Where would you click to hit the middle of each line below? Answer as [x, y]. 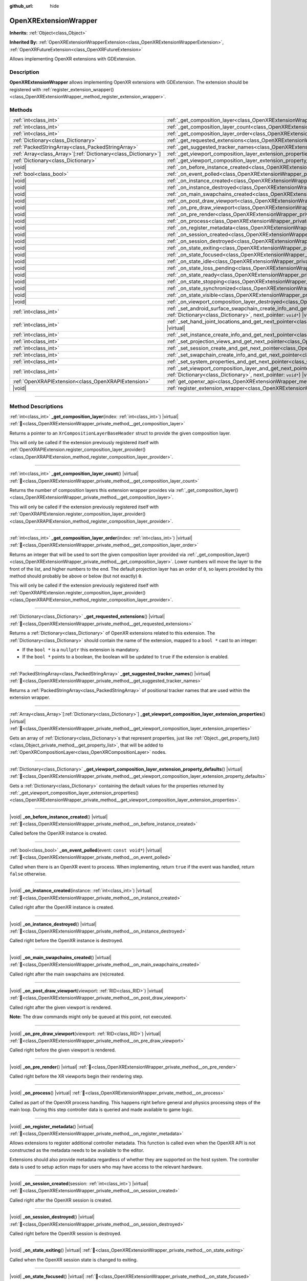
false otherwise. [28, 874]
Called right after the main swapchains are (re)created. [67, 974]
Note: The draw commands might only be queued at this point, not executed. [91, 1017]
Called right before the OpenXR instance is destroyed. [66, 941]
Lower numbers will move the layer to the [218, 562]
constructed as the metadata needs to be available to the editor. [77, 1150]
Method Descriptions [36, 406]
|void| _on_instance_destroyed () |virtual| [53, 924]
